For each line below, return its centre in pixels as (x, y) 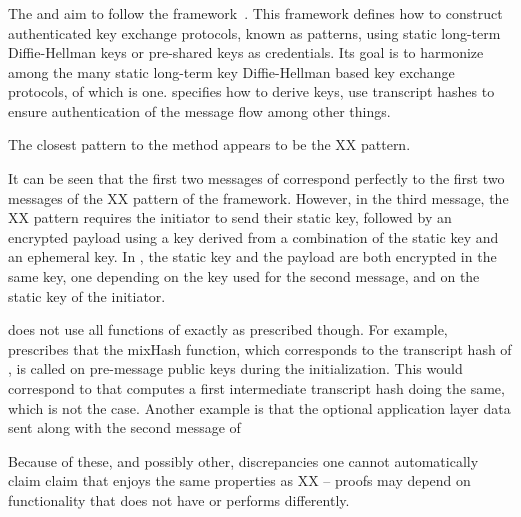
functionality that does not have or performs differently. (179, 499)
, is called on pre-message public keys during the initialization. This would (235, 368)
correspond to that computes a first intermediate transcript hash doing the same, (256, 388)
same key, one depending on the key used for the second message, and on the (244, 276)
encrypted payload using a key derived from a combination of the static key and (253, 236)
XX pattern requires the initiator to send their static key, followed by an (230, 217)
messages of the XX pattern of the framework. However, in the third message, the (258, 197)
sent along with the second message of (124, 427)
